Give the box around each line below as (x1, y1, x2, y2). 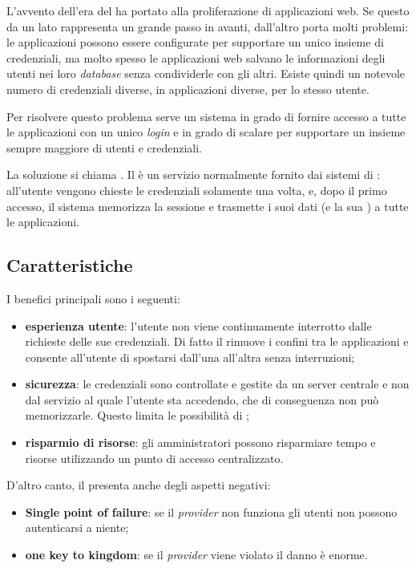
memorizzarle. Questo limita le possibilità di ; (25, 407, 249, 424)
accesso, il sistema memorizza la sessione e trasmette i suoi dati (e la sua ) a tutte (6, 197, 409, 214)
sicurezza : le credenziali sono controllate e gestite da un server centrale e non (25, 375, 410, 392)
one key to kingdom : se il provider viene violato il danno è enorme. (25, 546, 368, 563)
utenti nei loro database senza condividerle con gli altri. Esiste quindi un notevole (6, 65, 406, 82)
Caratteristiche (6, 253, 133, 278)
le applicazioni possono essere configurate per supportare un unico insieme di (6, 34, 384, 51)
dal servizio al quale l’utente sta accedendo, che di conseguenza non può (25, 391, 379, 408)
